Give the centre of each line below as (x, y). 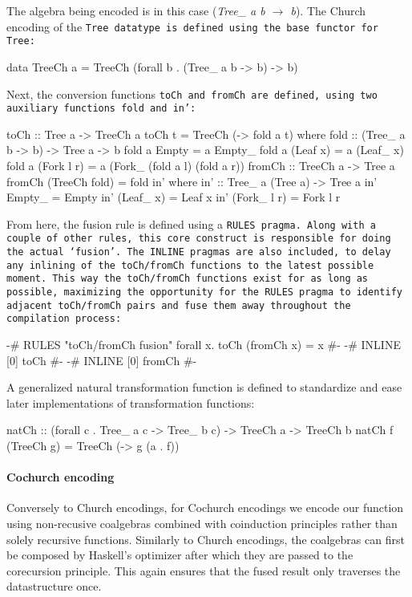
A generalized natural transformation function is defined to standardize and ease (204, 387)
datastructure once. (54, 586)
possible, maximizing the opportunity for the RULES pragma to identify (204, 292)
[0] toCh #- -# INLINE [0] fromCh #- (102, 360)
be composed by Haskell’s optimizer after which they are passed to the (180, 555)
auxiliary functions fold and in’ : (101, 109)
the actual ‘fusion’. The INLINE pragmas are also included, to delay (199, 252)
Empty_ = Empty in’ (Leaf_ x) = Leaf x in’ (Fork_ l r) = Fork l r (174, 197)
